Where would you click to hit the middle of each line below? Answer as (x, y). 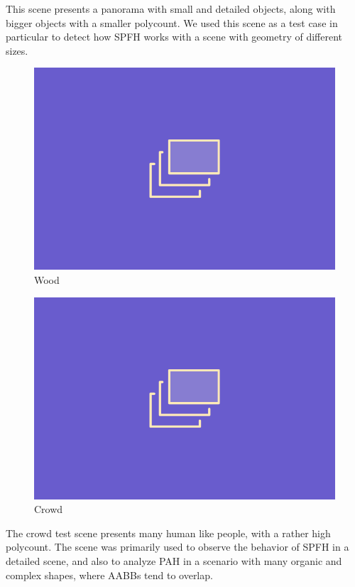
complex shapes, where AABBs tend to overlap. (109, 575)
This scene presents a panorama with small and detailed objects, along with (171, 9)
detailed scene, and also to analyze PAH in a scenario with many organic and (174, 561)
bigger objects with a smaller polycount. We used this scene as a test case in (172, 22)
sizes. (17, 50)
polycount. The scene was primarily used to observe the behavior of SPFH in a (177, 547)
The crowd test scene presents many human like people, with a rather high (168, 533)
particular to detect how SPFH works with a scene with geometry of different (174, 37)
